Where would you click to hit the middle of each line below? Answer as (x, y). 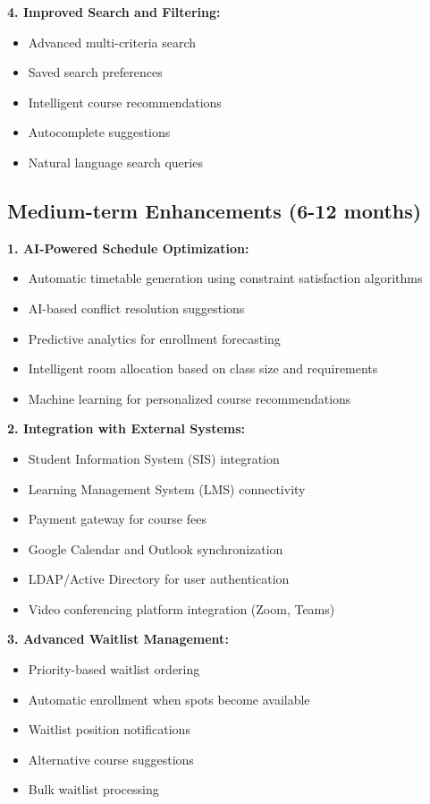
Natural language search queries (115, 162)
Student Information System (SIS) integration (154, 458)
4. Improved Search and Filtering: (114, 12)
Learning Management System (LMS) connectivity (167, 488)
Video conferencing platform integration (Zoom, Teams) (181, 608)
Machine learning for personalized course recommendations (190, 398)
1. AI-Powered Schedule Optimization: (128, 248)
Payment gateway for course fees (117, 519)
